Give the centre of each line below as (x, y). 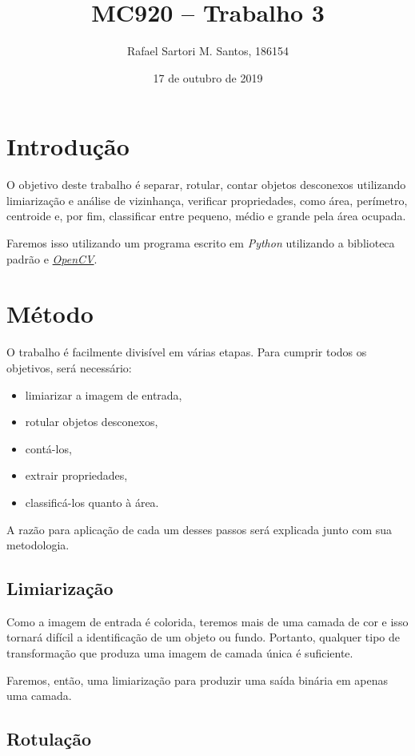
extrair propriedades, (76, 475)
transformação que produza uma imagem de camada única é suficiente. (180, 653)
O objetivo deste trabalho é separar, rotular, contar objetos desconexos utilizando (206, 185)
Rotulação (49, 739)
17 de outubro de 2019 (208, 77)
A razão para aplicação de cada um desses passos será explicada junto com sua (200, 529)
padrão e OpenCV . (52, 258)
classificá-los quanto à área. (92, 502)
